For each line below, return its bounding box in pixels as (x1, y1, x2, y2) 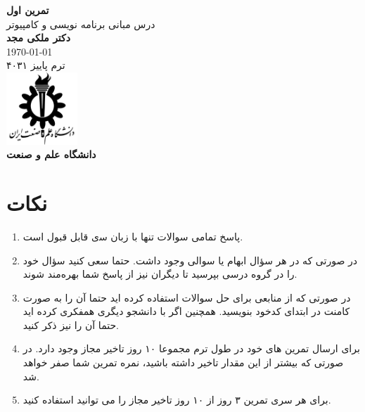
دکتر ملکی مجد (6, 30, 70, 45)
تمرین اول (6, 3, 49, 17)
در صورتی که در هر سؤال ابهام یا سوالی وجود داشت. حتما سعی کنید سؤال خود (23, 252, 357, 267)
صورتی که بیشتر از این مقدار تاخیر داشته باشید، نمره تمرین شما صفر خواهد (23, 355, 344, 370)
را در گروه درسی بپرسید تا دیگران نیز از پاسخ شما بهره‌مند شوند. (23, 266, 297, 281)
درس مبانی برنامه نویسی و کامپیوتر (6, 16, 155, 31)
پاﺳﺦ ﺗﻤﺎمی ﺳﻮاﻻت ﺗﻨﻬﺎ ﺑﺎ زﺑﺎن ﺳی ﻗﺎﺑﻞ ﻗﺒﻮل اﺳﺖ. (23, 228, 243, 243)
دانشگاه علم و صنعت (6, 147, 96, 162)
